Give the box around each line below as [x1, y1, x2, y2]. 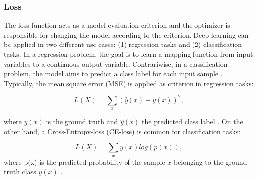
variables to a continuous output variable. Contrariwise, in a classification [4, 58, 228, 69]
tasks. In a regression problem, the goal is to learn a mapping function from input [4, 49, 253, 59]
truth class [4, 166, 36, 177]
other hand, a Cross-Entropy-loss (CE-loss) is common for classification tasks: [4, 126, 241, 136]
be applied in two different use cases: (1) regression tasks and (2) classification [4, 39, 242, 49]
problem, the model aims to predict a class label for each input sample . [4, 68, 223, 79]
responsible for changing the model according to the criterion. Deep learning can [4, 29, 249, 40]
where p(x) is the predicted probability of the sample [4, 156, 165, 167]
